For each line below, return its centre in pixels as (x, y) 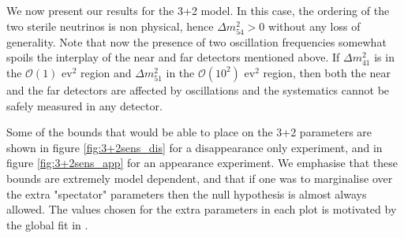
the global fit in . (47, 224)
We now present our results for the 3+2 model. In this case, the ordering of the (198, 10)
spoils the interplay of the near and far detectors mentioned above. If (173, 57)
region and (106, 72)
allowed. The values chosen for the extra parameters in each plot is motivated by (202, 209)
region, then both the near (327, 72)
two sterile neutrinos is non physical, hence (110, 26)
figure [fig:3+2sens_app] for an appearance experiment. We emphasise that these (202, 163)
